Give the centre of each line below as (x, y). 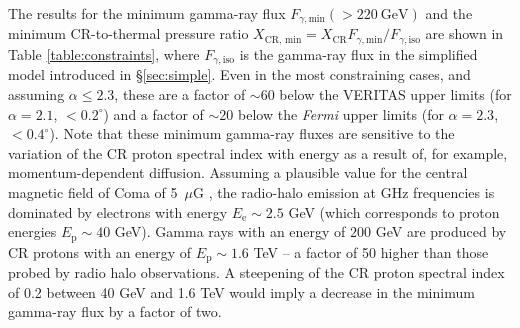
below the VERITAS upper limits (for (395, 93)
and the (449, 13)
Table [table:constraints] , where (104, 53)
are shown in (464, 33)
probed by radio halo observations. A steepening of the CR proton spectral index (256, 272)
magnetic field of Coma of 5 (93, 191)
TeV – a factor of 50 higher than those (371, 251)
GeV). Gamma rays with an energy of (230, 231)
